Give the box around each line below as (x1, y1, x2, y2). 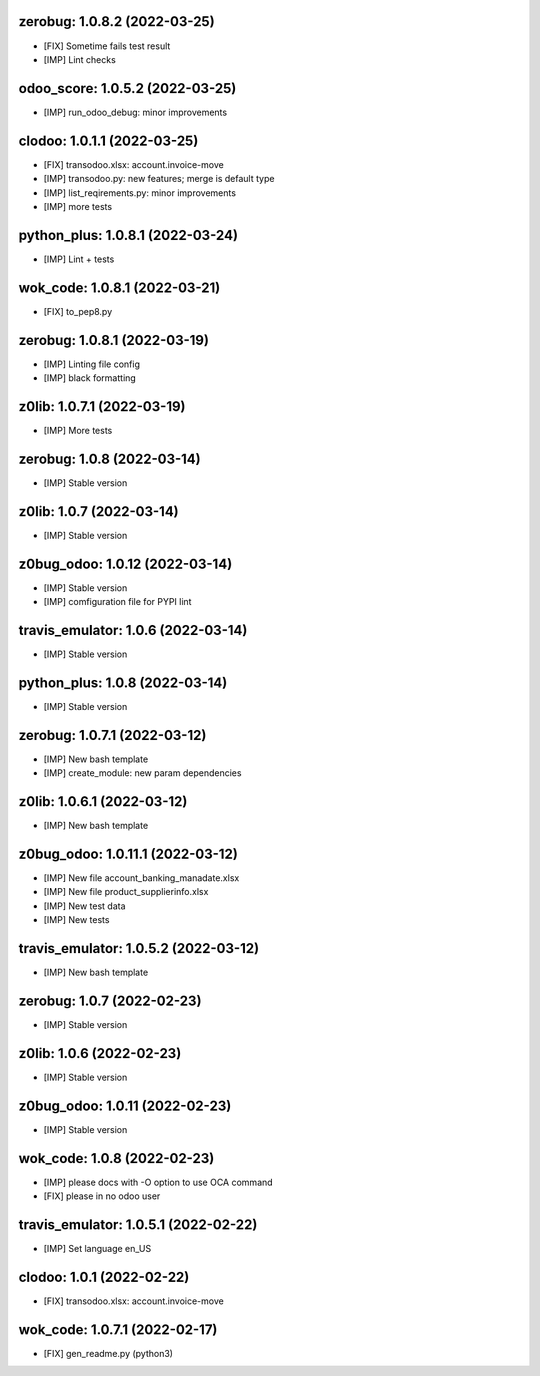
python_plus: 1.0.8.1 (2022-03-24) (18, 226, 239, 244)
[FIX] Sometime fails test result (43, 40, 171, 52)
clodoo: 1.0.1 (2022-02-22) (18, 1268, 190, 1285)
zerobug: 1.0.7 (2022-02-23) (18, 992, 202, 1009)
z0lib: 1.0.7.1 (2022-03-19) (18, 398, 186, 415)
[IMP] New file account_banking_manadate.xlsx (43, 871, 240, 884)
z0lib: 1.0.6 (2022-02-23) (18, 1045, 182, 1062)
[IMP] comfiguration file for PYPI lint (43, 596, 192, 608)
